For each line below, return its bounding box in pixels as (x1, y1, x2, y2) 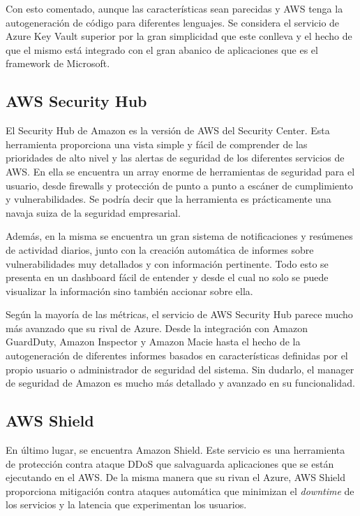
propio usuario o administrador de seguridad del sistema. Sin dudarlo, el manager (6, 361, 354, 376)
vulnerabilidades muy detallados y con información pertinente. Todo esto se (6, 256, 329, 271)
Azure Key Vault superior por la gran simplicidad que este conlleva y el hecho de (6, 29, 352, 43)
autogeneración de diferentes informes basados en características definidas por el (6, 348, 348, 363)
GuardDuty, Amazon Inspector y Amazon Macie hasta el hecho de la (6, 334, 301, 349)
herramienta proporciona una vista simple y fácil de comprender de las (6, 136, 308, 151)
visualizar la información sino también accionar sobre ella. (6, 283, 253, 298)
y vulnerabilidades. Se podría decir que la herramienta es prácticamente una (6, 192, 331, 206)
